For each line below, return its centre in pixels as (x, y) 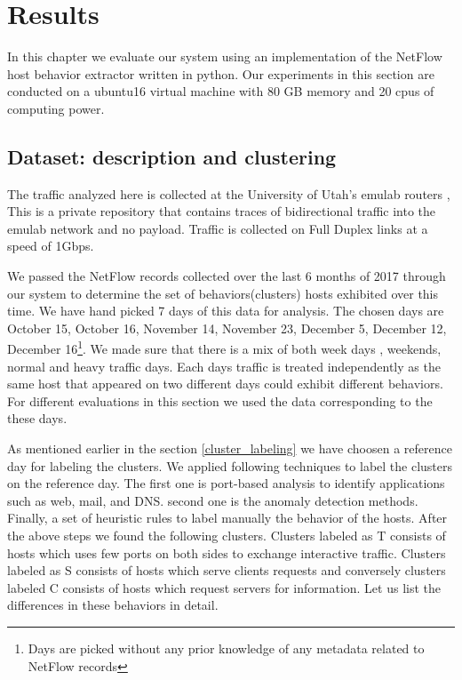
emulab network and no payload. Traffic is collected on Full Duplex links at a (218, 228)
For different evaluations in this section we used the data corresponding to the (220, 400)
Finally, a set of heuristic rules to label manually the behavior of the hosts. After (227, 518)
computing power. (56, 108)
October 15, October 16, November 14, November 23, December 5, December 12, (227, 328)
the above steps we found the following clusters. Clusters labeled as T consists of (227, 536)
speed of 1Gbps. (51, 246)
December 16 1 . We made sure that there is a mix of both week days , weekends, (224, 348)
